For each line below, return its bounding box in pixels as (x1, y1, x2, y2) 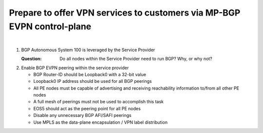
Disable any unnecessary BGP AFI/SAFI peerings (33, 113, 131, 118)
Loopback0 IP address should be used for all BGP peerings (33, 78, 152, 84)
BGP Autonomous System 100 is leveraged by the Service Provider (21, 47, 155, 53)
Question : (21, 56, 42, 62)
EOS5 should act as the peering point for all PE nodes (33, 105, 141, 112)
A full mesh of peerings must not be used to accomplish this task (33, 99, 164, 105)
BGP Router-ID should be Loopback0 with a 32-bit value (33, 71, 146, 77)
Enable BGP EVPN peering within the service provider (21, 65, 129, 71)
